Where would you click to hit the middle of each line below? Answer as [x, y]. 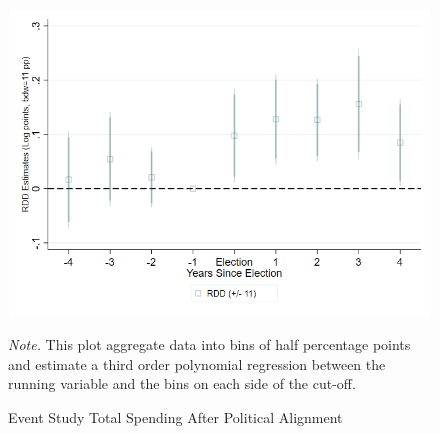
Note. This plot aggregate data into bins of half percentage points [209, 344]
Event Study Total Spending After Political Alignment [175, 417]
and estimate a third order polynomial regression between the [197, 363]
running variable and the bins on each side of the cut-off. [182, 383]
